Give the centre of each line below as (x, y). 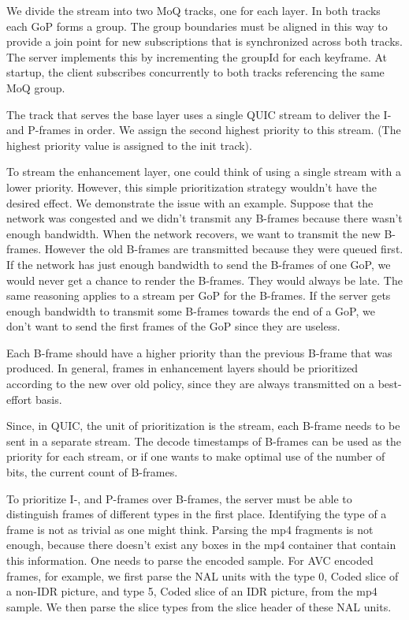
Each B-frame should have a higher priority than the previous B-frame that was (199, 352)
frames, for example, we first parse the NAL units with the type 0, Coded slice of (203, 575)
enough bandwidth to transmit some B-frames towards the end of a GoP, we (191, 310)
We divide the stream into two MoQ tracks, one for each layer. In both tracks (193, 10)
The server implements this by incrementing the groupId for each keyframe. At (197, 56)
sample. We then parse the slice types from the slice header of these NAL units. (199, 606)
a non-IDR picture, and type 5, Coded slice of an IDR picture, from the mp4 (192, 591)
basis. (48, 399)
